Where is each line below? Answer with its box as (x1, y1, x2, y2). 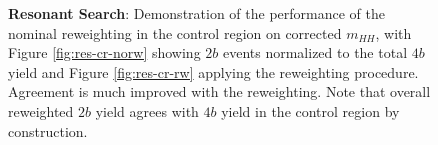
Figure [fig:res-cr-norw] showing (8, 42, 201, 63)
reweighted (8, 100, 74, 121)
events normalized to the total (222, 42, 408, 63)
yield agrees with (95, 100, 199, 121)
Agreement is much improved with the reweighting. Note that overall (8, 81, 431, 102)
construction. (8, 120, 88, 141)
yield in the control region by (221, 100, 400, 121)
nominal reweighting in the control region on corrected (8, 22, 342, 43)
